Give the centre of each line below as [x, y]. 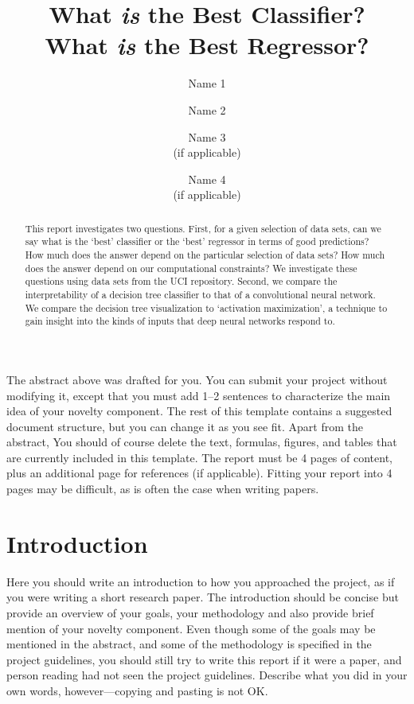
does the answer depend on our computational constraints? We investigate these [191, 268]
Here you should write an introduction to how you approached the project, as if [201, 581]
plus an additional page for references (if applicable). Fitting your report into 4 [199, 473]
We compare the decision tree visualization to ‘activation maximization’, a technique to [206, 307]
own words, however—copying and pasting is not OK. [137, 690]
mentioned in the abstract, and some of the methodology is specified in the [189, 644]
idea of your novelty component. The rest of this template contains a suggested [199, 411]
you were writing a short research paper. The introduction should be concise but [203, 597]
